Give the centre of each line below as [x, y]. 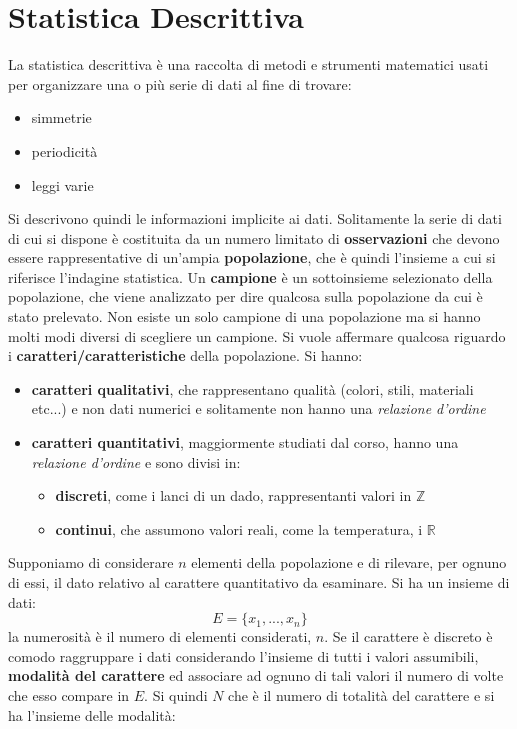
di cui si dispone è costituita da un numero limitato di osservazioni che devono [254, 237]
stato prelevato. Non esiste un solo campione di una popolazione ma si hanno [244, 316]
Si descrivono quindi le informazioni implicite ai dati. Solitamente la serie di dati [255, 218]
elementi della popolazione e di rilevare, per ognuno [349, 562]
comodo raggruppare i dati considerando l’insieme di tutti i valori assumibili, [243, 655]
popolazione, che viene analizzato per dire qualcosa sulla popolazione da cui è [245, 296]
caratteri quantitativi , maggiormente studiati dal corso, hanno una [245, 442]
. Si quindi [176, 694]
